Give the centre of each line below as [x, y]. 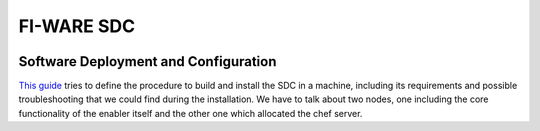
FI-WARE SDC [76, 26]
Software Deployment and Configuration [147, 61]
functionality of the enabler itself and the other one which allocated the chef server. [190, 113]
